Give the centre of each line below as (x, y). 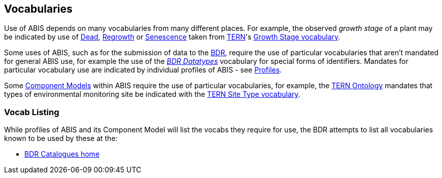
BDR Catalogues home (62, 154)
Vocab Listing (32, 112)
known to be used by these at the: (61, 138)
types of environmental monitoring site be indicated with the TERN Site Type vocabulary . (152, 94)
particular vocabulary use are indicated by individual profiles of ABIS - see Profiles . (143, 70)
